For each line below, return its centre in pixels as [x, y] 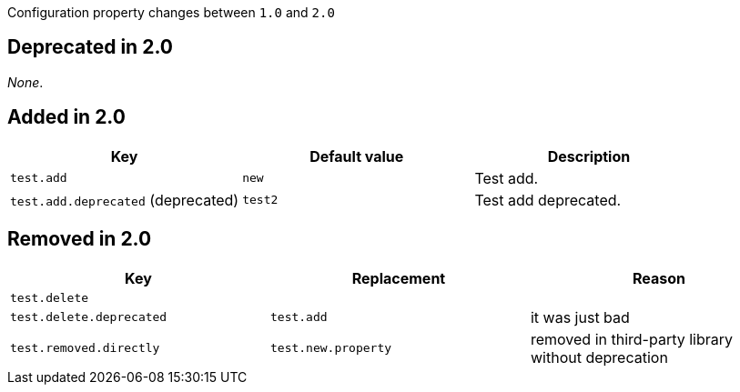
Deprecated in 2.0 [90, 47]
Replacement [399, 278]
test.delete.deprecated [89, 317]
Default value [357, 156]
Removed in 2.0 [80, 239]
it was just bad [580, 317]
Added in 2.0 [66, 117]
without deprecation [599, 357]
